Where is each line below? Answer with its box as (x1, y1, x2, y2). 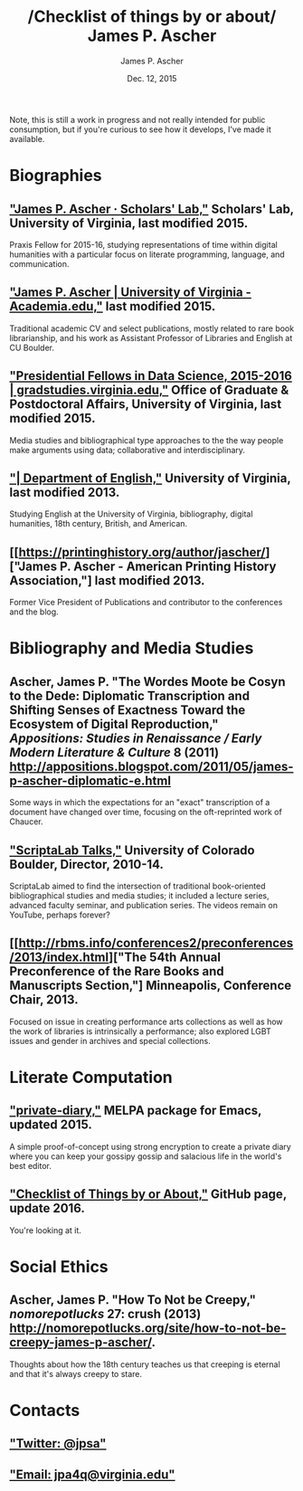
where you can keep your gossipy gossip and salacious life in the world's (9, 1151, 282, 1162)
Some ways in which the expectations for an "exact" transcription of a (9, 797, 270, 808)
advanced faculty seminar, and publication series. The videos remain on (9, 900, 279, 910)
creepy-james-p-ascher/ (9, 1334, 152, 1350)
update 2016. (9, 1201, 86, 1216)
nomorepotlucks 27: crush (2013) (9, 1306, 202, 1322)
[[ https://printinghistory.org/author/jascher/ (9, 545, 266, 560)
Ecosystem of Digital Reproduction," (9, 717, 219, 732)
